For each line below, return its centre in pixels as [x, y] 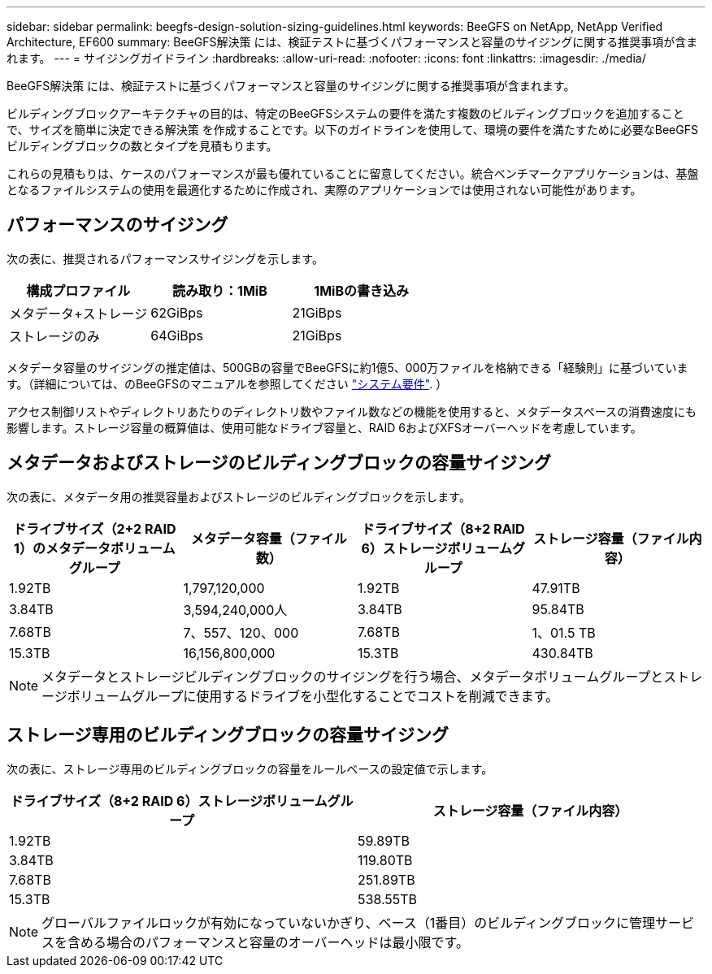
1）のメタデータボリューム [95, 548]
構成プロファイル [78, 290]
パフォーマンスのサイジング [117, 225]
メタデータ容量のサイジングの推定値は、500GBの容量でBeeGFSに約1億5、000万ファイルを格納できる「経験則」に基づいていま [347, 367]
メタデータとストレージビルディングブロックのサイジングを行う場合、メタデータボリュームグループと [353, 676]
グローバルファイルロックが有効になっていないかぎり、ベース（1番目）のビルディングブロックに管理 [349, 922]
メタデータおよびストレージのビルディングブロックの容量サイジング [279, 463]
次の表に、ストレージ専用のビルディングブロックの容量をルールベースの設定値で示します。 [250, 768]
